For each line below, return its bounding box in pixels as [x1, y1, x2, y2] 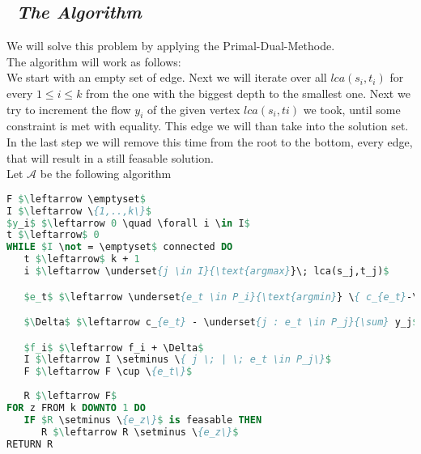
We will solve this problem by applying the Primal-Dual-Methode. [6, 37, 335, 54]
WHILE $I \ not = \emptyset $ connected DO [6, 241, 233, 253]
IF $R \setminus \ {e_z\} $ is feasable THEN [23, 414, 262, 426]
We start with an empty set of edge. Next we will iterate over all [6, 69, 327, 86]
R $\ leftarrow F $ [23, 390, 117, 402]
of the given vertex [147, 100, 240, 117]
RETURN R [6, 438, 53, 450]
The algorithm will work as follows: [6, 53, 181, 70]
